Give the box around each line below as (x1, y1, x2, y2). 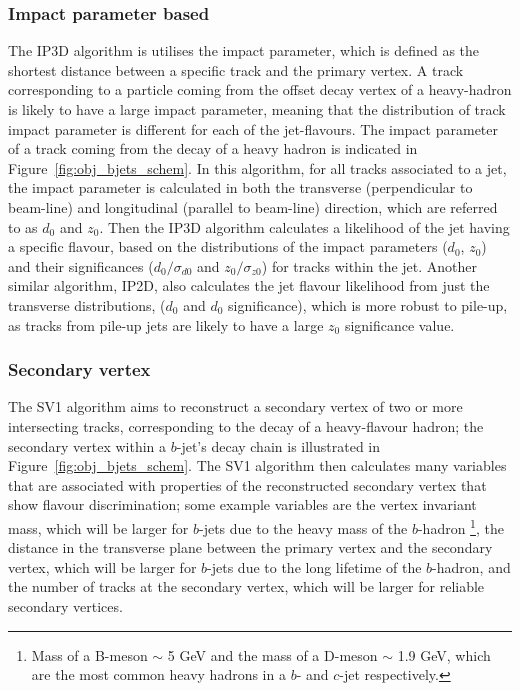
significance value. (344, 314, 455, 335)
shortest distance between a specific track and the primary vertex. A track (8, 59, 464, 80)
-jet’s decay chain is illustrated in (176, 435, 380, 456)
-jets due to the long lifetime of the (207, 556, 422, 577)
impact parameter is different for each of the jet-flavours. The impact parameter (8, 118, 498, 139)
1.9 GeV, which (397, 644, 491, 665)
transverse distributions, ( (8, 294, 166, 315)
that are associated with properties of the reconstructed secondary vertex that (8, 474, 487, 495)
